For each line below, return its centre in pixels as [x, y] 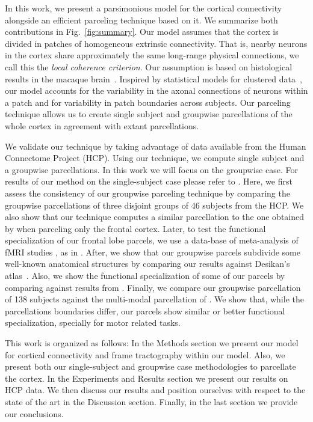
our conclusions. [34, 413]
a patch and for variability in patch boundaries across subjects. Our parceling [148, 102]
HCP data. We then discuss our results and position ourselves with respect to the [155, 390]
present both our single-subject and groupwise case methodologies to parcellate [150, 366]
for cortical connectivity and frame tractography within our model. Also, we [145, 354]
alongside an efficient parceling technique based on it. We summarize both [141, 20]
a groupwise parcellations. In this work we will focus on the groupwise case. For [151, 169]
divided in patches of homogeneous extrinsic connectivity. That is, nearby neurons [156, 43]
